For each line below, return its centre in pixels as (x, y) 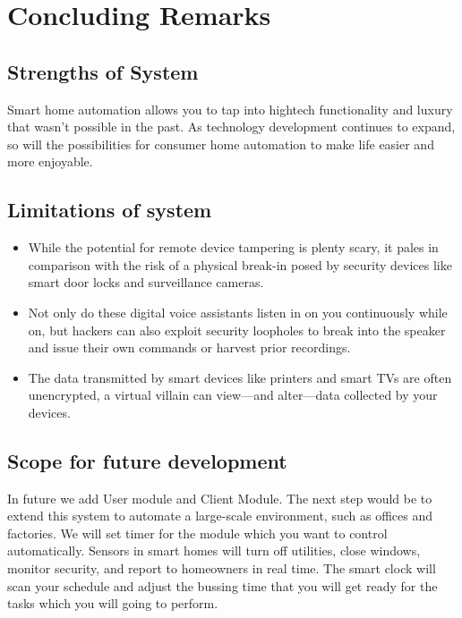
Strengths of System (103, 71)
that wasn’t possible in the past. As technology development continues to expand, (231, 127)
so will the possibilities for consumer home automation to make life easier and (221, 144)
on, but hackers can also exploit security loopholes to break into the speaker (237, 330)
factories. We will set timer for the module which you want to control (197, 533)
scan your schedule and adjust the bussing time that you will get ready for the (222, 585)
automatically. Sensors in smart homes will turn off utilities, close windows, (214, 550)
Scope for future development (147, 460)
